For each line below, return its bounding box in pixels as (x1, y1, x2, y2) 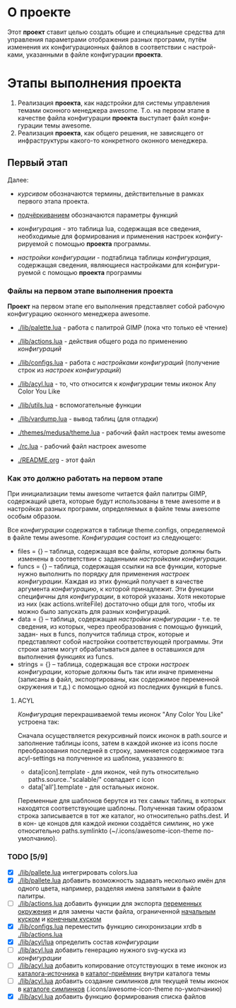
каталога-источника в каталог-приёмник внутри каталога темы (17, 969, 211, 978)
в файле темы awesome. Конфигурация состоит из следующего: (7, 533, 202, 542)
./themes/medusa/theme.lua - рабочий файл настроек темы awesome (17, 428, 226, 437)
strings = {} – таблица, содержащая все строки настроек (17, 660, 189, 668)
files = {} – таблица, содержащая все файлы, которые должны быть (17, 547, 221, 556)
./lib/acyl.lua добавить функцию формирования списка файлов (17, 992, 206, 1001)
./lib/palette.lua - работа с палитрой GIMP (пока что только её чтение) (17, 323, 228, 332)
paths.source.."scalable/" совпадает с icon (28, 775, 155, 784)
